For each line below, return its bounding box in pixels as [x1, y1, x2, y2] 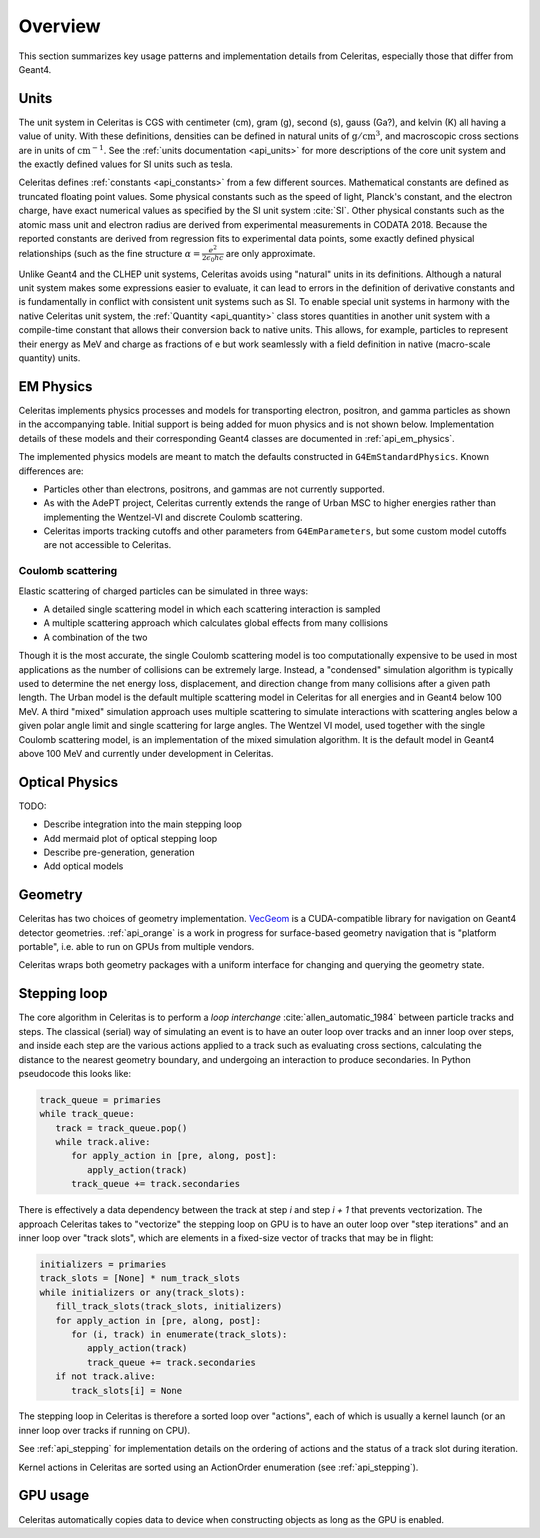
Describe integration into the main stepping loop [43, 818, 242, 830]
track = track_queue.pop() [55, 1122, 188, 1134]
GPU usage [18, 1487, 90, 1504]
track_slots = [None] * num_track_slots [39, 1273, 240, 1284]
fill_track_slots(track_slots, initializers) [55, 1301, 283, 1312]
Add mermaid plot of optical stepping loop [43, 832, 218, 844]
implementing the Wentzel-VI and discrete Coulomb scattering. [43, 511, 303, 523]
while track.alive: [55, 1136, 151, 1148]
